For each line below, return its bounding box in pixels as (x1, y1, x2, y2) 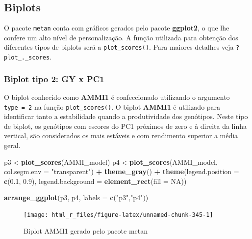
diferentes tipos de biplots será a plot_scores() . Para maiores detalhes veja (4, 42, 234, 52)
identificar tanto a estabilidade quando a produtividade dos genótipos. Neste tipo (4, 111, 248, 121)
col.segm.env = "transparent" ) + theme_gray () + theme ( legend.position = (4, 166, 239, 177)
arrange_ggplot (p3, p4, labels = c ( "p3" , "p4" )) (4, 192, 149, 203)
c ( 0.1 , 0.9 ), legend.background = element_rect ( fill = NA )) (4, 176, 187, 186)
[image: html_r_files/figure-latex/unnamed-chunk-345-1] (24, 211, 213, 218)
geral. (4, 140, 21, 150)
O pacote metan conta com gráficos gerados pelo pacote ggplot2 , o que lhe (4, 23, 229, 33)
